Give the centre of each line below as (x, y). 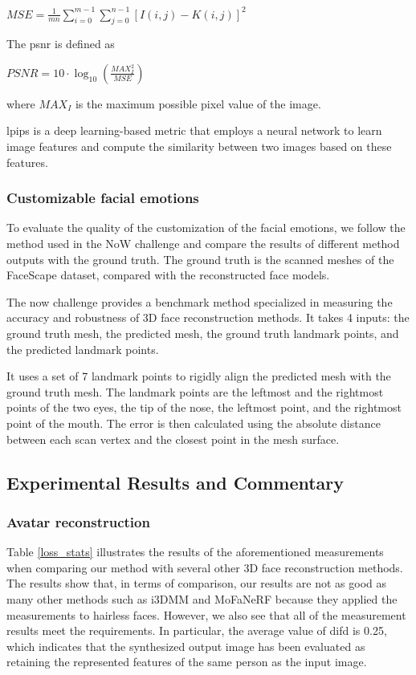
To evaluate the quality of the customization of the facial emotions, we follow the (206, 228)
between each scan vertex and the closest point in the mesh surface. (173, 439)
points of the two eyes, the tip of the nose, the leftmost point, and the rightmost (204, 407)
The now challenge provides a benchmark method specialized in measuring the (200, 301)
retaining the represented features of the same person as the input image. (187, 662)
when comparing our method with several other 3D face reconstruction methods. (205, 567)
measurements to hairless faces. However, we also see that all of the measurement (206, 614)
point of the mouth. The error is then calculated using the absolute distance (194, 423)
